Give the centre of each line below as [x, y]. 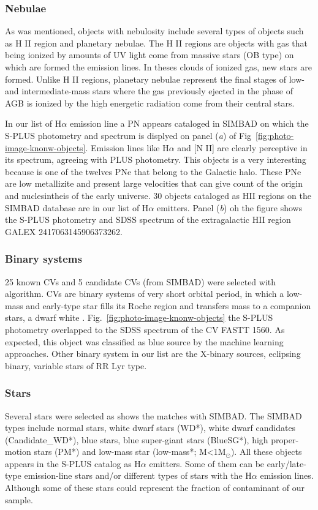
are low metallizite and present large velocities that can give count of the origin [154, 183]
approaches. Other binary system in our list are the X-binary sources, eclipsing [153, 354]
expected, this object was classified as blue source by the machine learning [144, 341]
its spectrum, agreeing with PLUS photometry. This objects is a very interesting [156, 159]
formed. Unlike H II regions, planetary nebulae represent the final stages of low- [155, 79]
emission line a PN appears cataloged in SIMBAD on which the [189, 123]
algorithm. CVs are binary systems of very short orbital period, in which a [145, 294]
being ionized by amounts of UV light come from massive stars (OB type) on [150, 55]
